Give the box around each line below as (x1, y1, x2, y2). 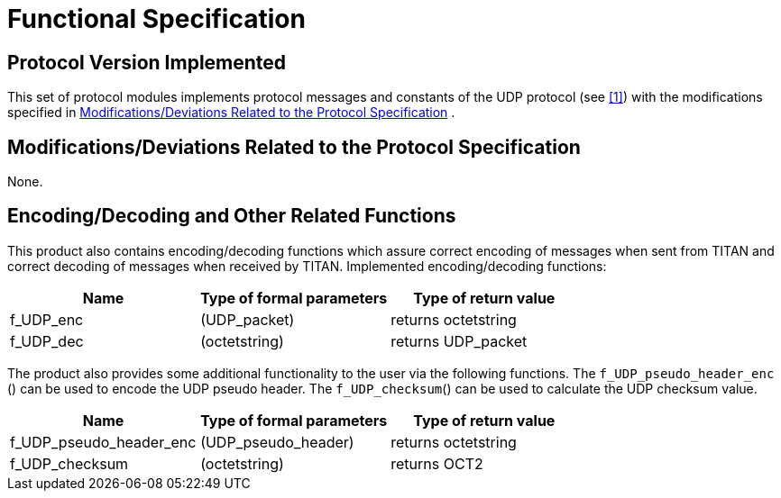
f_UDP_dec (10, 331, 84, 350)
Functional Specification (7, 4, 306, 34)
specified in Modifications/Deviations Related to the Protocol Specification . (7, 104, 455, 121)
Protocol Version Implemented (7, 50, 287, 74)
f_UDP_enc (10, 310, 84, 329)
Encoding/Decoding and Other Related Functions (7, 204, 456, 228)
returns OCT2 (390, 454, 483, 473)
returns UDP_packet (390, 331, 528, 350)
